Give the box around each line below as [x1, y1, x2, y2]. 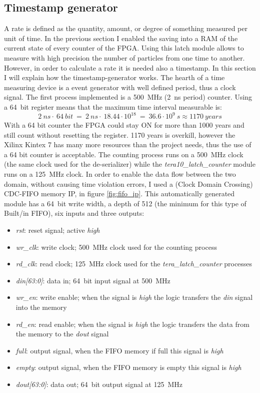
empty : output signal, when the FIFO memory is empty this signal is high [15, 362, 241, 372]
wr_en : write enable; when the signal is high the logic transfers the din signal [15, 292, 253, 302]
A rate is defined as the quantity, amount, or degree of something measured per [4, 23, 247, 34]
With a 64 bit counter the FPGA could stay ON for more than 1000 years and [4, 120, 244, 130]
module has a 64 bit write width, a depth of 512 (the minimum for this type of [4, 198, 246, 208]
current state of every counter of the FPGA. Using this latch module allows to [4, 43, 244, 53]
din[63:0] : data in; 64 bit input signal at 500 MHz [15, 275, 170, 285]
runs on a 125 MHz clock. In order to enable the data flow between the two [4, 169, 236, 179]
